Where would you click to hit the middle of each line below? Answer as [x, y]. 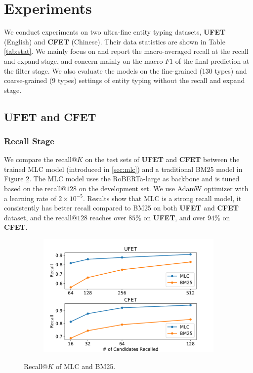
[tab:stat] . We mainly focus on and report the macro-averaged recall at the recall [126, 51]
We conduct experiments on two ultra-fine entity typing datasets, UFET [115, 32]
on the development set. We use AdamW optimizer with [164, 188]
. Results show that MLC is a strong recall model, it [162, 198]
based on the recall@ [35, 188]
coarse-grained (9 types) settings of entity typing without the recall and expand [125, 80]
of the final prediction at [212, 61]
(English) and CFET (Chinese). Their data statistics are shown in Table [115, 41]
